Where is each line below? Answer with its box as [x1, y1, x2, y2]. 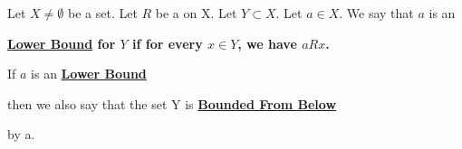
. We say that [339, 4, 414, 22]
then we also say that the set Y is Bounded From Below [7, 94, 337, 113]
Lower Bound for [7, 33, 116, 52]
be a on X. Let [155, 4, 237, 22]
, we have [237, 33, 297, 52]
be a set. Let [67, 4, 138, 22]
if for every [132, 33, 203, 52]
